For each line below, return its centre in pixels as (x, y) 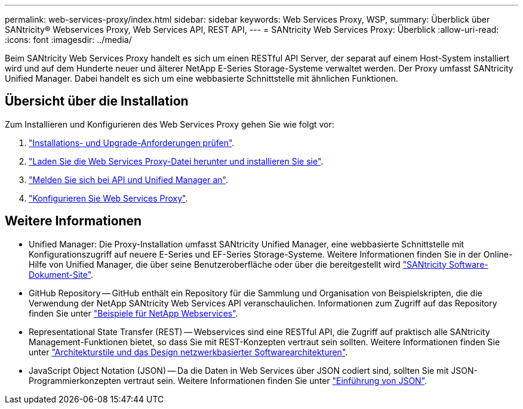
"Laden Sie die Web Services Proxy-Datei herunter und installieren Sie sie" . (176, 161)
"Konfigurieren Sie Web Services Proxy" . (108, 198)
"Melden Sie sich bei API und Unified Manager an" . (129, 179)
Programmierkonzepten (75, 380)
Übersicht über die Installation (97, 101)
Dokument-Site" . (61, 274)
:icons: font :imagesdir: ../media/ (68, 40)
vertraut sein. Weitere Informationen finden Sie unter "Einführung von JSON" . (275, 380)
